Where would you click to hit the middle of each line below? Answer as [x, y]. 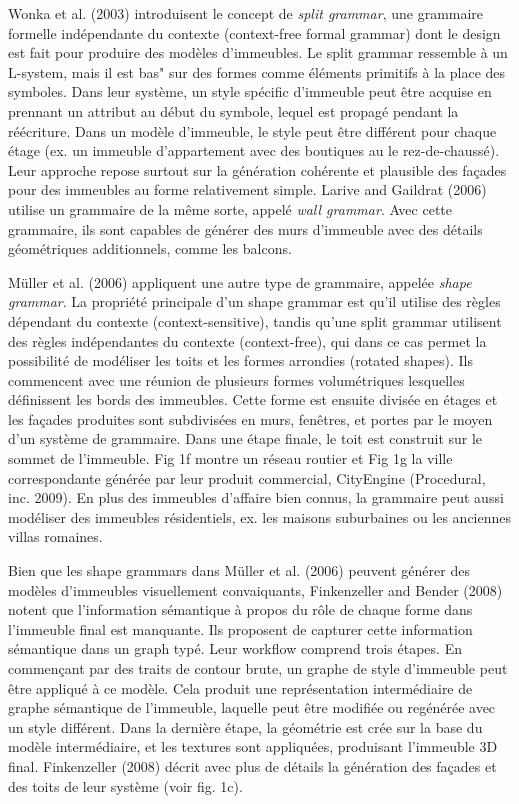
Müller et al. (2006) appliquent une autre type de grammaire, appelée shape [240, 281]
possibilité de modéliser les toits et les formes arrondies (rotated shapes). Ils [240, 360]
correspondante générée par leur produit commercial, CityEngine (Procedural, [247, 477]
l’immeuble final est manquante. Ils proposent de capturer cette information [240, 628]
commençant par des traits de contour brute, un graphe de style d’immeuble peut [258, 668]
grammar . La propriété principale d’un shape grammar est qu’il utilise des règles [254, 301]
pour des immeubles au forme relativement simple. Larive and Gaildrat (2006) [247, 189]
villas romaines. [55, 536]
